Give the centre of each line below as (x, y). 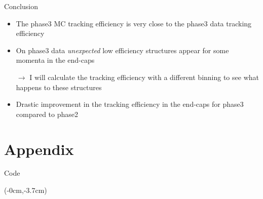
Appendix (39, 149)
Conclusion (21, 6)
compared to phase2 (47, 114)
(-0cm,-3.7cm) (26, 190)
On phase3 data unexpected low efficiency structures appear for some (122, 50)
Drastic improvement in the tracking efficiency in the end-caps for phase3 (130, 104)
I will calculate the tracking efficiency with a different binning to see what (144, 77)
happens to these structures (59, 87)
